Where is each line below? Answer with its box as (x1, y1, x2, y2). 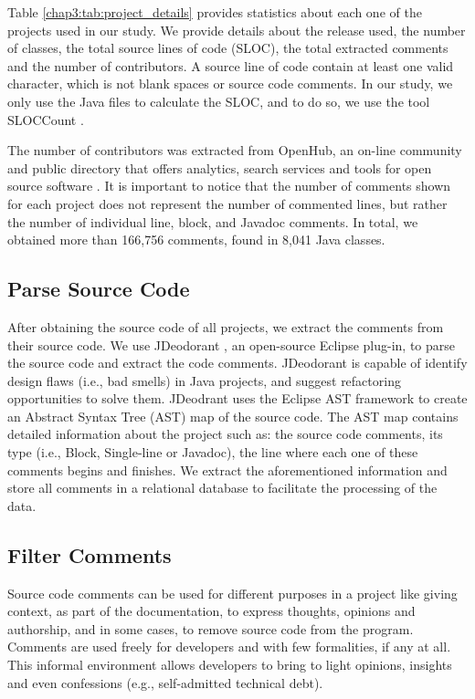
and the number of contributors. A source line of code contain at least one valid (7, 56, 454, 75)
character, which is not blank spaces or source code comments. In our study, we (7, 74, 453, 93)
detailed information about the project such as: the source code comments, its (7, 424, 443, 443)
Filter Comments (7, 540, 172, 569)
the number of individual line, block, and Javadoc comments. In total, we (7, 212, 418, 231)
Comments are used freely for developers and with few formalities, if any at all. (7, 637, 451, 656)
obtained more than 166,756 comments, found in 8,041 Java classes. (7, 230, 385, 249)
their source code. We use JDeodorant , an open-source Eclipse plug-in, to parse (7, 335, 455, 354)
